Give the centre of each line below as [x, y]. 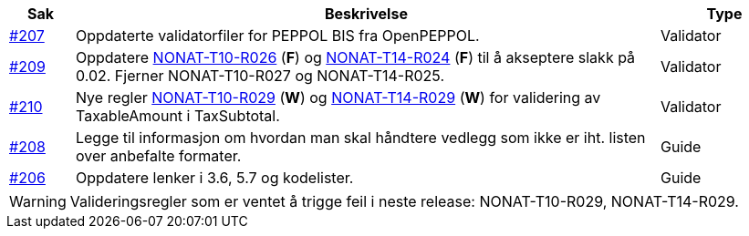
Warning [38, 201]
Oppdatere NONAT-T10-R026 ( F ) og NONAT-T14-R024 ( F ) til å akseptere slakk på [355, 57]
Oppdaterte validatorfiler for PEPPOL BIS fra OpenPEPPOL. [277, 36]
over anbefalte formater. [158, 156]
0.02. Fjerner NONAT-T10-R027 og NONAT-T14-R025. [260, 76]
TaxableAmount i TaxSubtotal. [177, 116]
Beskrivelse [366, 14]
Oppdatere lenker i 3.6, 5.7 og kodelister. [214, 178]
